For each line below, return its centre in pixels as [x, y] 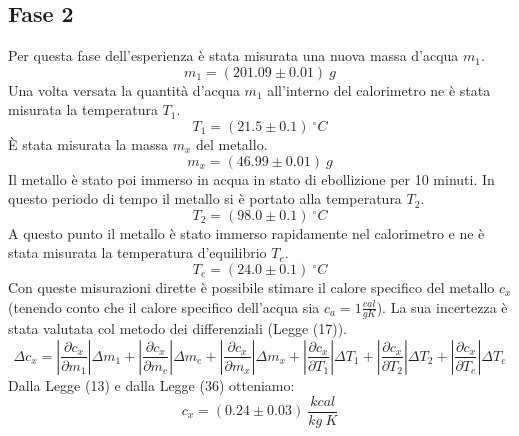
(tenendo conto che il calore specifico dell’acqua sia [164, 306]
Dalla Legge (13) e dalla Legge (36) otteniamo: [151, 384]
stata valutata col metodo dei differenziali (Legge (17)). [178, 328]
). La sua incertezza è [442, 306]
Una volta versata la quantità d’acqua [124, 89]
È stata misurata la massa [88, 143]
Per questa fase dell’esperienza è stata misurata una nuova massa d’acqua [233, 55]
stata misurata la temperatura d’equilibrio [137, 252]
